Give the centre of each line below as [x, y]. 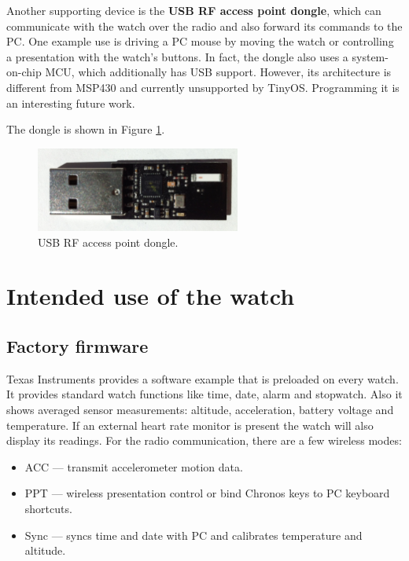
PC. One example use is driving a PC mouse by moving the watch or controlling [200, 41]
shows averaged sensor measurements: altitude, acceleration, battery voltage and [200, 410]
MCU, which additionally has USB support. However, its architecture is [218, 72]
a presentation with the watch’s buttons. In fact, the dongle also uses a [177, 56]
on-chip [24, 72]
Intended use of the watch [151, 296]
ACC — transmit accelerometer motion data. [134, 466]
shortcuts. [48, 508]
